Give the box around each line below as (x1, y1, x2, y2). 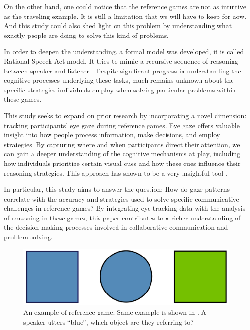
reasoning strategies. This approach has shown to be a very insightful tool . (4, 167, 228, 178)
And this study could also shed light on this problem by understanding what (4, 20, 232, 31)
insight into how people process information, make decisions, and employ (4, 129, 220, 140)
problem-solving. (4, 232, 53, 242)
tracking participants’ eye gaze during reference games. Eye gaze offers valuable (4, 120, 240, 130)
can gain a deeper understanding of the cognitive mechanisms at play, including (4, 148, 241, 159)
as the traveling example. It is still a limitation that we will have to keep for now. (4, 11, 247, 21)
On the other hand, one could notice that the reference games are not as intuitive (4, 1, 246, 11)
